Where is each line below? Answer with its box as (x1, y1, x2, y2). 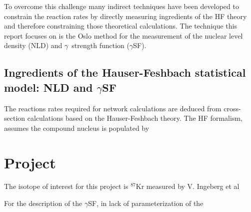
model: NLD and (4, 79, 93, 95)
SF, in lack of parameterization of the (88, 198, 203, 208)
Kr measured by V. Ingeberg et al (135, 181, 239, 191)
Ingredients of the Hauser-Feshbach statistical (4, 65, 246, 80)
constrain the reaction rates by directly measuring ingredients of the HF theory (4, 11, 247, 21)
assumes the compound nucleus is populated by (4, 122, 149, 133)
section (4, 113, 25, 123)
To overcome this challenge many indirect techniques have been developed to (4, 1, 239, 11)
